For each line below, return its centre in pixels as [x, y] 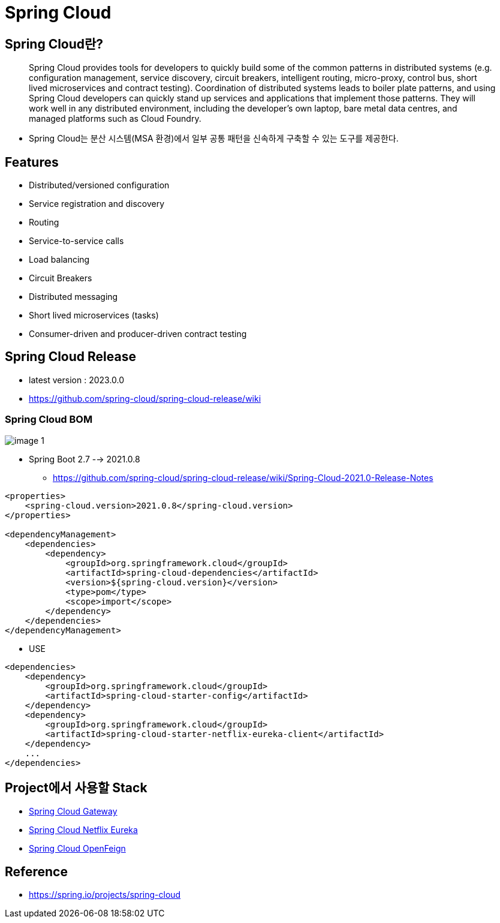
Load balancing [59, 260]
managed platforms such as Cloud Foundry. [115, 119]
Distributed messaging [73, 297]
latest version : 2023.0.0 [77, 380]
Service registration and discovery [97, 204]
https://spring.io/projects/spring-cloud [105, 895]
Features [32, 162]
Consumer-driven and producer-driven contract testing [138, 334]
